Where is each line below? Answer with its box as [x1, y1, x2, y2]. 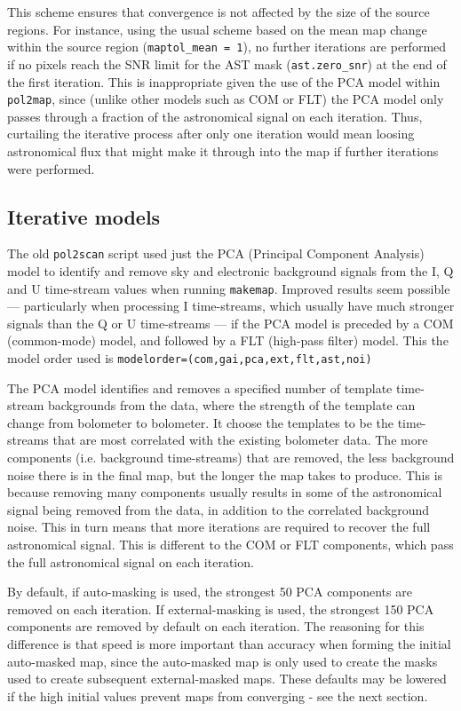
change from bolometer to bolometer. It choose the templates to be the [7, 413, 393, 431]
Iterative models [7, 202, 161, 230]
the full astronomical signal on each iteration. [7, 552, 254, 571]
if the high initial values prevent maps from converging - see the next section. [7, 686, 428, 705]
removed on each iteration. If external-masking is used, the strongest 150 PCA [7, 599, 434, 618]
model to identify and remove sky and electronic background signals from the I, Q [7, 261, 454, 280]
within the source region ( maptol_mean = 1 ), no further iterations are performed [7, 37, 447, 56]
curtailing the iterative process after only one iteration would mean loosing [7, 124, 415, 143]
